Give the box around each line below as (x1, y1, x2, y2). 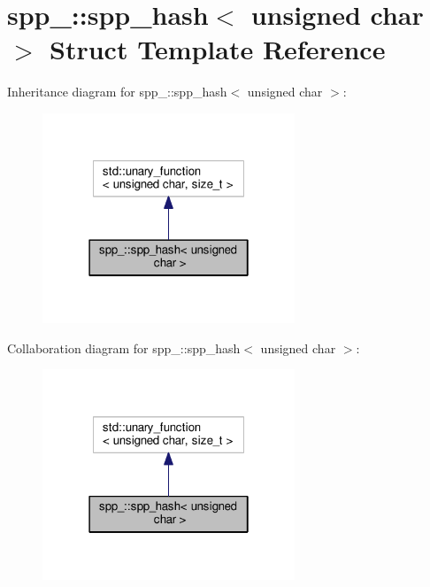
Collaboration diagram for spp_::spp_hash (7, 338, 241, 357)
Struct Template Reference (50, 31, 386, 67)
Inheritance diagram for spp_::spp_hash (7, 82, 227, 101)
